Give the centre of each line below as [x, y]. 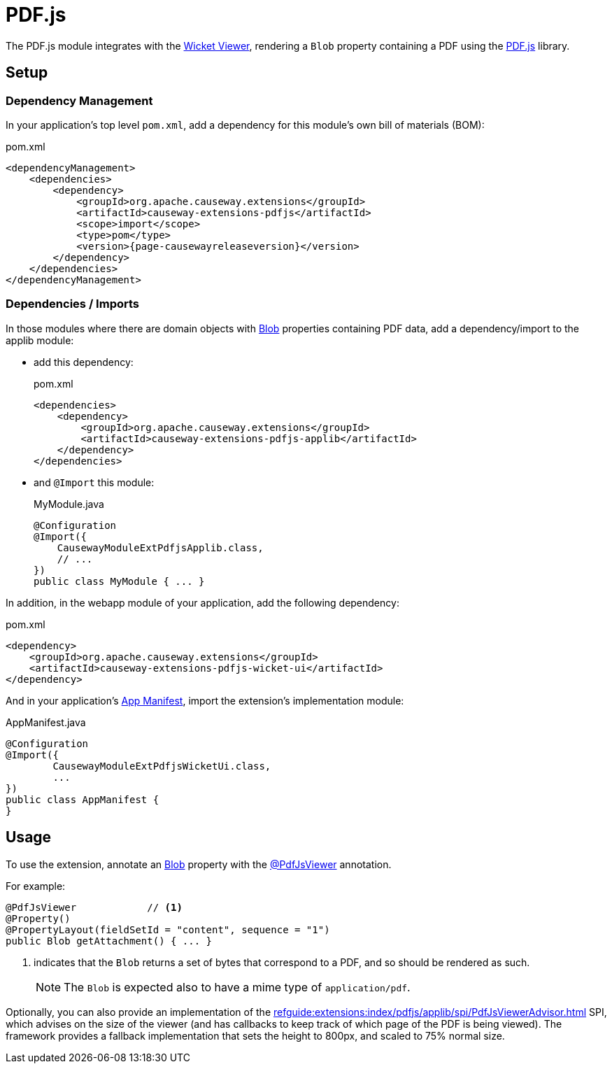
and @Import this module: [94, 482]
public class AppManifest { [83, 799]
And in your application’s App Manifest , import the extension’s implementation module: [205, 700]
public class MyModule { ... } [119, 581]
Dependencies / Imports [72, 304]
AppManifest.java [46, 722]
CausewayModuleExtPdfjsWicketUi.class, [162, 766]
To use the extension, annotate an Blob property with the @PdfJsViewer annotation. [199, 864]
